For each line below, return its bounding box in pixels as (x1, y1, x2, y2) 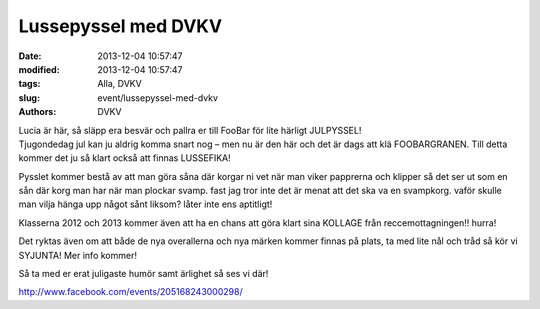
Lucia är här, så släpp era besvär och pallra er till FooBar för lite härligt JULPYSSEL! (18, 124, 362, 136)
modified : (18, 63, 60, 75)
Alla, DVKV (97, 78, 142, 90)
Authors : (18, 106, 57, 118)
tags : (18, 78, 41, 90)
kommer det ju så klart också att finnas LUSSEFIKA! (18, 152, 232, 164)
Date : (18, 50, 42, 62)
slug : (18, 91, 40, 104)
